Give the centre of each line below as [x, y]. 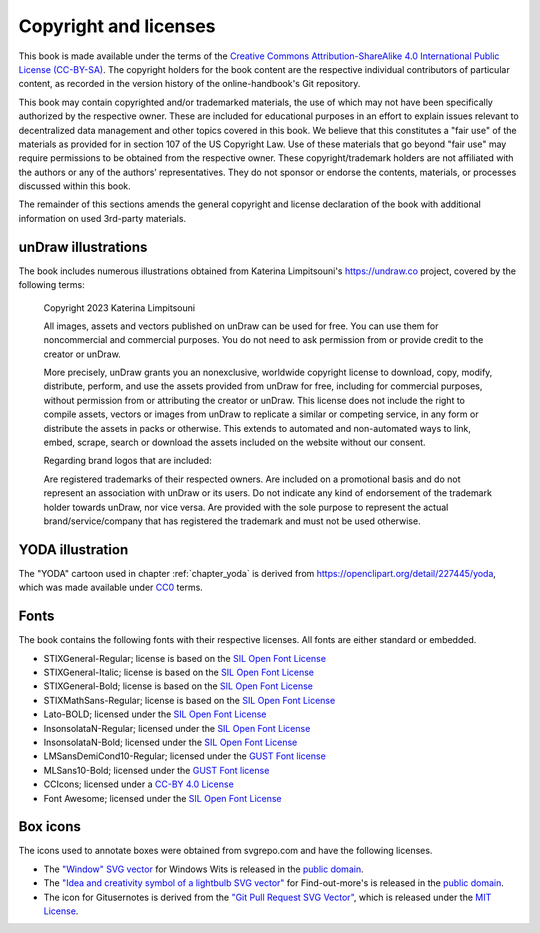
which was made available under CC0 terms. [111, 587]
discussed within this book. [75, 186]
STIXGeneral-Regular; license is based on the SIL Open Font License [185, 658]
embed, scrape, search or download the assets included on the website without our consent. [234, 442]
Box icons [50, 826]
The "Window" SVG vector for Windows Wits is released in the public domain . [203, 869]
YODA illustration [73, 549]
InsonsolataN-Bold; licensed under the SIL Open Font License [170, 742]
